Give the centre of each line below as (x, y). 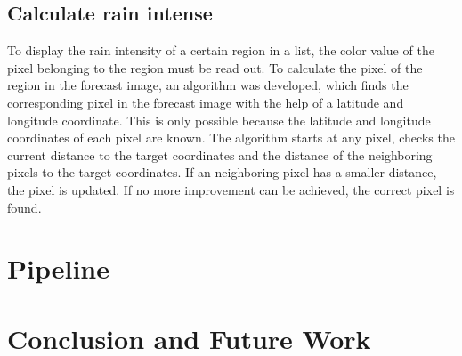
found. (24, 207)
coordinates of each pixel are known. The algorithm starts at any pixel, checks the (231, 138)
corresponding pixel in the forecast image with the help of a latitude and (206, 102)
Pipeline (58, 268)
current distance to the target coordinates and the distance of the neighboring (220, 154)
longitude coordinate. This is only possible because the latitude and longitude (219, 120)
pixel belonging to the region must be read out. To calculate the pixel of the (215, 67)
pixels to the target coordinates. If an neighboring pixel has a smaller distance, (222, 172)
